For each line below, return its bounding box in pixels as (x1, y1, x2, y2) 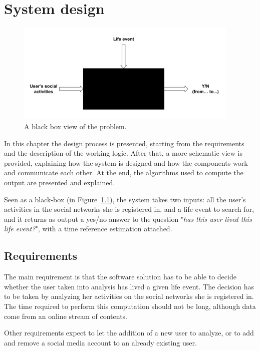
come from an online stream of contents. (4, 310, 127, 321)
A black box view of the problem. (24, 121, 127, 132)
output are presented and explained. (4, 177, 115, 187)
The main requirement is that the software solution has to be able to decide (4, 271, 236, 282)
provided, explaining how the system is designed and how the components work (4, 157, 248, 168)
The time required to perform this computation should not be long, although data (4, 300, 256, 311)
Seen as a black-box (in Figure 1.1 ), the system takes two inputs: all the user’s (4, 194, 246, 204)
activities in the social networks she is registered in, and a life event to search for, (4, 204, 254, 214)
